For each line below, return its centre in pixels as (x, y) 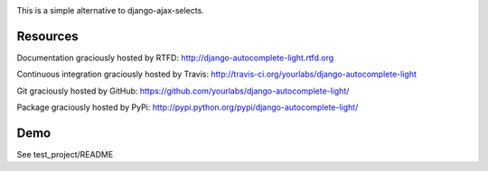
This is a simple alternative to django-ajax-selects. (111, 10)
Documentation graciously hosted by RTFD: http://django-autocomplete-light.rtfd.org (175, 58)
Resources (47, 36)
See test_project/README (65, 154)
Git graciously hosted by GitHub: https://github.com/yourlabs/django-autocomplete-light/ (183, 91)
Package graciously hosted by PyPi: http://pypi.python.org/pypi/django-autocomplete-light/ (188, 107)
